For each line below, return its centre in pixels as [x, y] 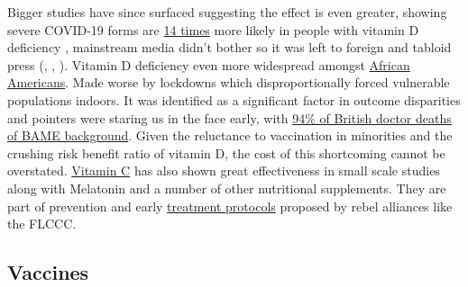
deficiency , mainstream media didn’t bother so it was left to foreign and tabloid [229, 47]
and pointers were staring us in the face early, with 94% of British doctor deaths [229, 117]
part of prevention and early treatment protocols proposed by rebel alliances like [230, 206]
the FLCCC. [42, 224]
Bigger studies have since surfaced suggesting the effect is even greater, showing [227, 12]
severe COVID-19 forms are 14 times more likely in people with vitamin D [213, 29]
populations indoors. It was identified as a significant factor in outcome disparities [234, 99]
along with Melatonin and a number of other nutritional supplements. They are [227, 188]
